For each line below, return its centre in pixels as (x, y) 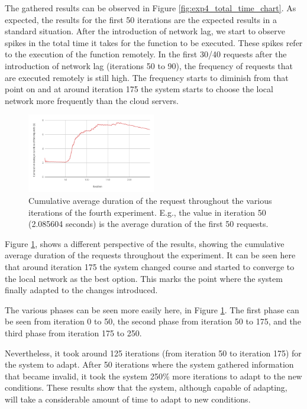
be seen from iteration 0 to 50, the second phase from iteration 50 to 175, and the (153, 321)
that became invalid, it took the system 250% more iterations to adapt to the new (153, 376)
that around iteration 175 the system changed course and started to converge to (150, 266)
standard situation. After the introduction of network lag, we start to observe (145, 31)
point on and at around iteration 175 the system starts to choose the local (139, 89)
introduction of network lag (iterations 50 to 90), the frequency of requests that (149, 65)
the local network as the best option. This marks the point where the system (144, 278)
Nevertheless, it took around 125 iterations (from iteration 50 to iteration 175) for (153, 353)
